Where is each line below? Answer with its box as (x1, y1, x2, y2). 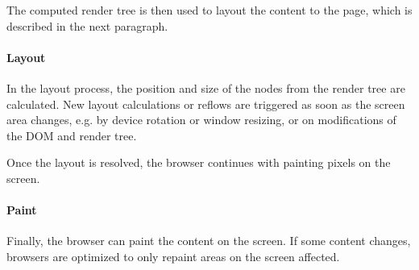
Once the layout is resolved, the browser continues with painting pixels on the (6, 154, 391, 171)
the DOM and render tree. (6, 127, 137, 143)
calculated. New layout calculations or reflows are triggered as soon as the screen (6, 95, 405, 112)
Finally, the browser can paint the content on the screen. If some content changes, (6, 232, 411, 249)
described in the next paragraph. (6, 17, 168, 34)
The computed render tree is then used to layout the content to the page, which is (6, 2, 413, 18)
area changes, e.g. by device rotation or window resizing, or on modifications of (6, 111, 396, 128)
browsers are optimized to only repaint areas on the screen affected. (6, 247, 340, 264)
